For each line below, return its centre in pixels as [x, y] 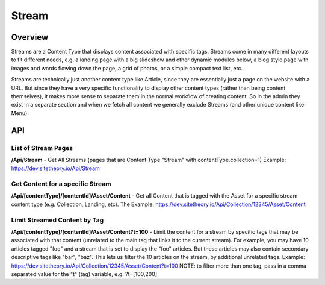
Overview [30, 37]
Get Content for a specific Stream [61, 184]
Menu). [20, 113]
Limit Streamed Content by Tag [57, 220]
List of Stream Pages [42, 148]
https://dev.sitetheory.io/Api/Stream [56, 168]
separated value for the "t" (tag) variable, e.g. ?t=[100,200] [84, 274]
